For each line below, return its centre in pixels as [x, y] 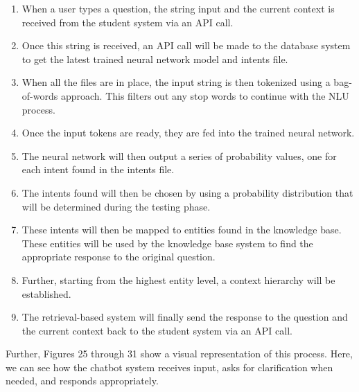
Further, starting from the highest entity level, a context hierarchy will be [178, 279]
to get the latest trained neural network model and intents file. [155, 59]
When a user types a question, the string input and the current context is [178, 8]
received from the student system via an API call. [128, 22]
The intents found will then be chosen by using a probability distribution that [187, 192]
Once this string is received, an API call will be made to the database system [186, 45]
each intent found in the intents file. [98, 169]
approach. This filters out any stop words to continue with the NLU [205, 95]
